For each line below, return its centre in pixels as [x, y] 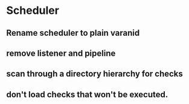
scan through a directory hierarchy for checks [94, 74]
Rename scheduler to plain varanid [73, 33]
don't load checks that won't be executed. [87, 94]
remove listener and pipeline [61, 53]
